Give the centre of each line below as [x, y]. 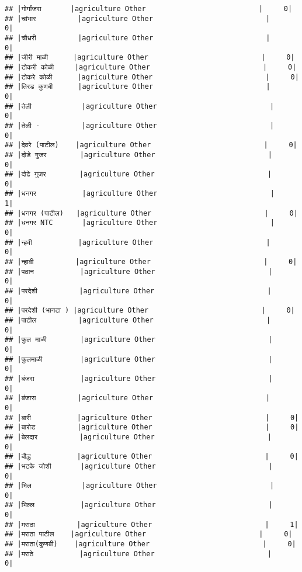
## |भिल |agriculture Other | [140, 486]
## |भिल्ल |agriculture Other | [139, 505]
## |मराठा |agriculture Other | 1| [152, 524]
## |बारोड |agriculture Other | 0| [152, 427]
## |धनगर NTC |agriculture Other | [140, 223]
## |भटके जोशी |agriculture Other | [139, 466]
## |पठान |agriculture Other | [139, 271]
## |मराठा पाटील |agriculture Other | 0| [149, 534]
